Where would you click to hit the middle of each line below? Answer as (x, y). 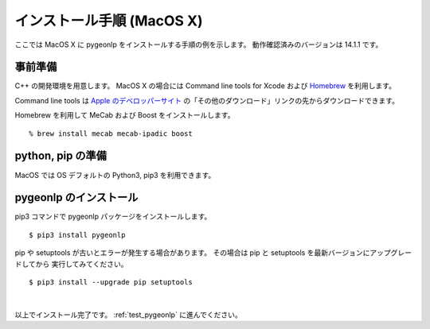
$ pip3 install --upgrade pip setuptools (111, 282)
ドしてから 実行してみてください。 (71, 264)
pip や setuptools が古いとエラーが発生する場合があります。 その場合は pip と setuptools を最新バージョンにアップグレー (213, 253)
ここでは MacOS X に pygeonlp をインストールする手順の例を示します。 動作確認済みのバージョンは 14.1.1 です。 (199, 45)
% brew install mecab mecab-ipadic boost (111, 134)
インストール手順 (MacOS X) (109, 21)
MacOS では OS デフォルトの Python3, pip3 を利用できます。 (115, 175)
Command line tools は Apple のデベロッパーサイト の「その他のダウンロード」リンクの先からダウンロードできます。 (207, 100)
